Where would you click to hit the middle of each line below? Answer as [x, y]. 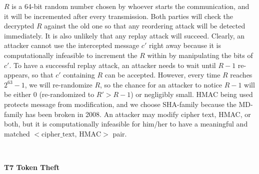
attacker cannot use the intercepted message [72, 45]
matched [17, 133]
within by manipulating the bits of [200, 55]
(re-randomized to [67, 94]
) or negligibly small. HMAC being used [192, 94]
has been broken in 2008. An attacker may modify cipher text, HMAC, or [138, 114]
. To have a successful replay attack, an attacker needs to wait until [112, 65]
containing [79, 75]
